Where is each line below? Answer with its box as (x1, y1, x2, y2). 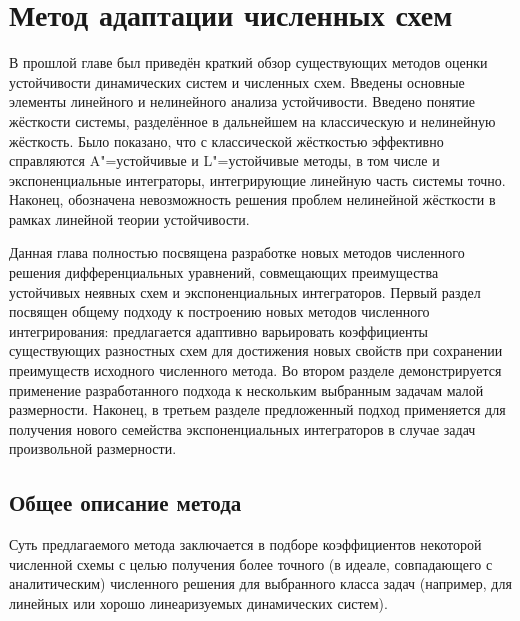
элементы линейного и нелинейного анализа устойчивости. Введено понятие (9, 91, 475, 112)
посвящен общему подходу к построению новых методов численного (9, 301, 430, 322)
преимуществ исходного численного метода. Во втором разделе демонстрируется (9, 360, 502, 381)
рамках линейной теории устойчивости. (9, 208, 250, 229)
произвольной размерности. (9, 438, 177, 459)
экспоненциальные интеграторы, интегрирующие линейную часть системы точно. (9, 169, 506, 190)
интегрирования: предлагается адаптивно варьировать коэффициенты (9, 320, 428, 341)
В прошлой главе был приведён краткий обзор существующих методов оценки (9, 52, 488, 73)
